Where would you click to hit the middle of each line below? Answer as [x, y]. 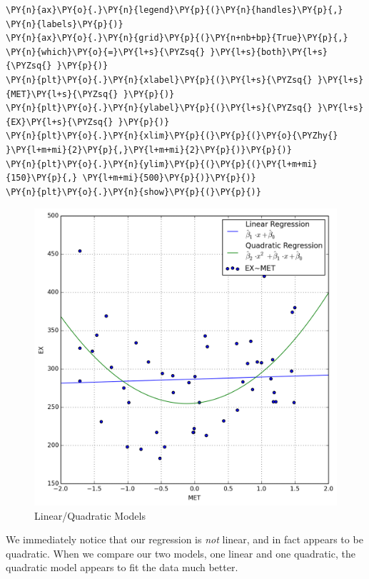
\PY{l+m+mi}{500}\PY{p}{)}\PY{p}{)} [169, 178]
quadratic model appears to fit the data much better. [122, 567]
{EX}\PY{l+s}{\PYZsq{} [60, 122]
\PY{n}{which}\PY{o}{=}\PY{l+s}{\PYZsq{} [106, 52]
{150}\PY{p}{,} [42, 178]
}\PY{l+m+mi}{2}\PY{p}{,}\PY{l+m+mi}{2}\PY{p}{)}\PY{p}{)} [149, 150]
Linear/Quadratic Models [90, 515]
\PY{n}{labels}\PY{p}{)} [65, 24]
